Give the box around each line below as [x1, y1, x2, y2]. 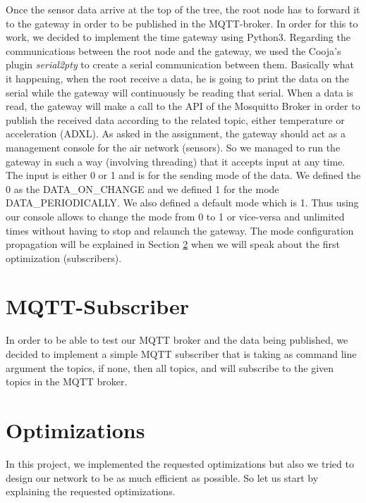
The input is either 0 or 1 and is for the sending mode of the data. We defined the [6, 168, 361, 182]
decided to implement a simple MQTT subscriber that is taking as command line [6, 347, 357, 361]
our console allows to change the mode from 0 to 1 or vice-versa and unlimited [6, 209, 345, 223]
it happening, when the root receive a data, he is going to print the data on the [6, 70, 349, 85]
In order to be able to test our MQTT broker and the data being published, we [6, 333, 348, 347]
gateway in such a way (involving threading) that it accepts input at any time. [6, 154, 346, 168]
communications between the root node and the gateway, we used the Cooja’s [6, 43, 341, 58]
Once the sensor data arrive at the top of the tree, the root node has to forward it [6, 2, 360, 16]
